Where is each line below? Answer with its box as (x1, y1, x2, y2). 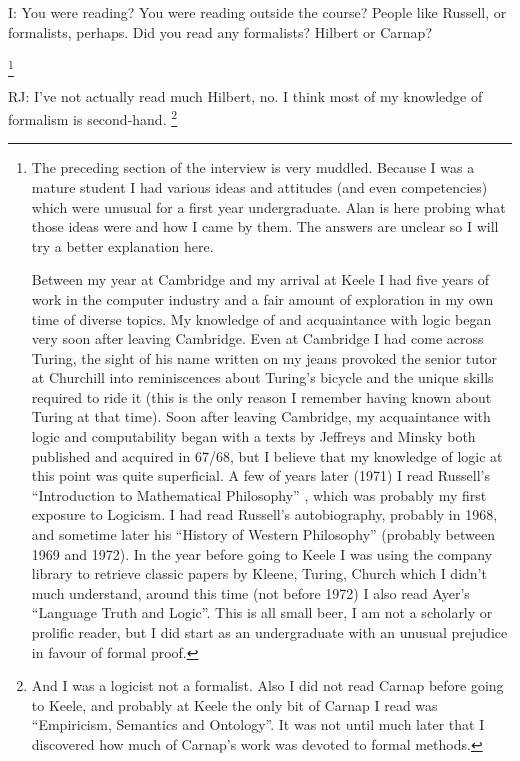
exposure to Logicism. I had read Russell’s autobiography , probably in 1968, (31, 504, 498, 525)
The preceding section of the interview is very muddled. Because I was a (31, 157, 475, 178)
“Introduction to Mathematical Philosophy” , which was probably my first (31, 484, 487, 505)
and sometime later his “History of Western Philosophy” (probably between (31, 524, 495, 545)
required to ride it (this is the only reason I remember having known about (31, 386, 492, 407)
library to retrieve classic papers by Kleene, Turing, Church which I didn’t (31, 563, 487, 584)
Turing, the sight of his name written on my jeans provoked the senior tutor (31, 347, 498, 368)
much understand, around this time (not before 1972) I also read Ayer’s (31, 582, 470, 603)
